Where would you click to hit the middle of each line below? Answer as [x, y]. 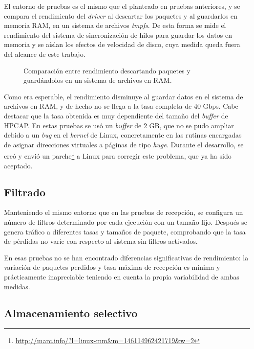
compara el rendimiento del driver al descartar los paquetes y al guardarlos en [121, 15]
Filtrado [25, 192]
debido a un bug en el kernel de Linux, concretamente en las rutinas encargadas [123, 135]
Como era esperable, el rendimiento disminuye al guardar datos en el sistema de [124, 96]
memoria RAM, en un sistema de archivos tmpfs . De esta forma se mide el [115, 25]
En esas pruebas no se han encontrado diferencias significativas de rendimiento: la [126, 257]
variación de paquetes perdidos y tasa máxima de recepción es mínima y [112, 267]
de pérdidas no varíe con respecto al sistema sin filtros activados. [101, 241]
